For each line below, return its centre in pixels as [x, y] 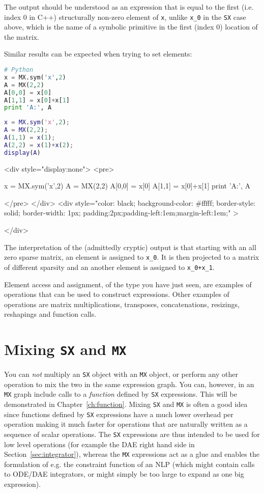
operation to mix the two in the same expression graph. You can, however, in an [129, 384]
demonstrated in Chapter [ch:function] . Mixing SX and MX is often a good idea [126, 404]
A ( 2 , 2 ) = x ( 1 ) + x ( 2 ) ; [39, 145]
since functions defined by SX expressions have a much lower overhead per [119, 414]
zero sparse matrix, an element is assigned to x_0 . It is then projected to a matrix [132, 257]
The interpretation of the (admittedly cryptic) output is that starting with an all [130, 247]
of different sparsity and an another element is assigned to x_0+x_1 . [109, 267]
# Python [19, 70]
